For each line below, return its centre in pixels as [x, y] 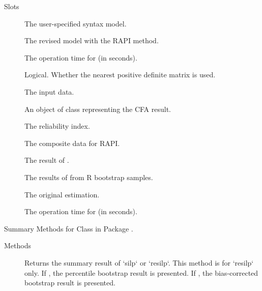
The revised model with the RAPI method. [92, 40]
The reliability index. [57, 126]
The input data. [49, 91]
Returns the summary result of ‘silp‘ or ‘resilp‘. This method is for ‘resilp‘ [139, 262]
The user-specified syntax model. [76, 23]
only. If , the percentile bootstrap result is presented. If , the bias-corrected [141, 272]
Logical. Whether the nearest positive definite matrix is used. [120, 75]
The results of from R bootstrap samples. [89, 177]
